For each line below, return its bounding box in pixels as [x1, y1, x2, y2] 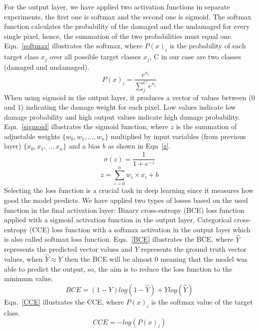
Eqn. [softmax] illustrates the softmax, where [4, 40, 142, 51]
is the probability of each [169, 40, 246, 51]
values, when [4, 254, 43, 264]
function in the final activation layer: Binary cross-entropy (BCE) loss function [4, 204, 245, 215]
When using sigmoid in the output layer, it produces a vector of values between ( [4, 92, 252, 102]
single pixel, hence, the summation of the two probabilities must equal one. [4, 30, 233, 41]
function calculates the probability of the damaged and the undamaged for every [4, 21, 250, 31]
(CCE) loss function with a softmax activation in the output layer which [29, 224, 251, 234]
